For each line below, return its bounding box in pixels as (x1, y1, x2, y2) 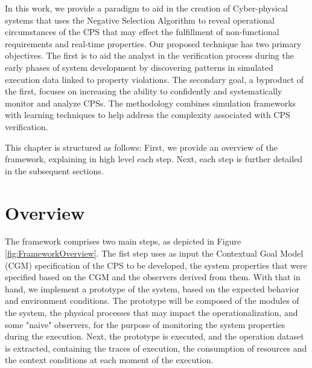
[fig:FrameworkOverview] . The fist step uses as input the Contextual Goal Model (5, 247, 304, 260)
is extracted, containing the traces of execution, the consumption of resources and (5, 341, 307, 354)
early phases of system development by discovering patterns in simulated (5, 61, 273, 73)
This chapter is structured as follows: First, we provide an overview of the (5, 140, 278, 153)
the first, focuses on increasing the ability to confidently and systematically (5, 85, 282, 97)
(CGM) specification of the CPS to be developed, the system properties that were (5, 258, 307, 271)
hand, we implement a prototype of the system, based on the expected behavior (5, 282, 299, 295)
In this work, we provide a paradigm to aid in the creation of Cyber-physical (5, 2, 288, 14)
